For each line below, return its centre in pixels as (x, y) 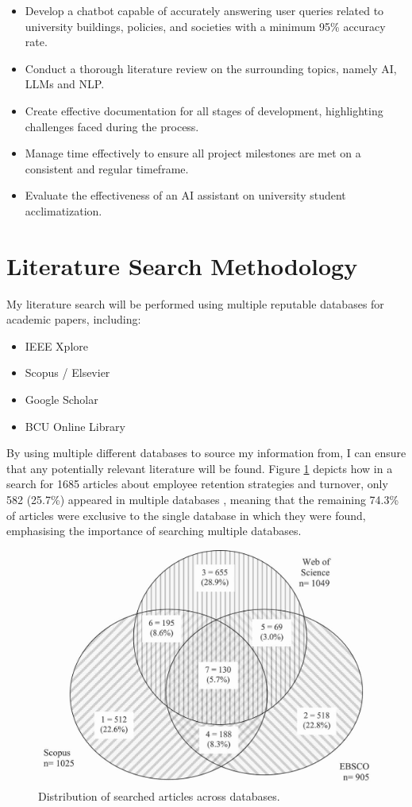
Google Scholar (62, 400)
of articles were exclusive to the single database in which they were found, (186, 515)
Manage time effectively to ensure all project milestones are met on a (193, 153)
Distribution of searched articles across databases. (159, 796)
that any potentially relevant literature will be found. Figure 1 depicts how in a (200, 468)
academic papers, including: (74, 319)
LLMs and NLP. (65, 84)
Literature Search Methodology (182, 265)
